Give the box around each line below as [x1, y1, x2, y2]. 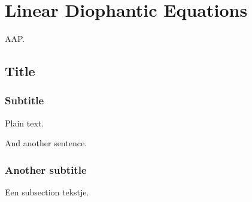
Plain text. [5, 116, 44, 129]
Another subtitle [5, 162, 87, 177]
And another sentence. [5, 137, 87, 149]
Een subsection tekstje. [5, 186, 89, 198]
